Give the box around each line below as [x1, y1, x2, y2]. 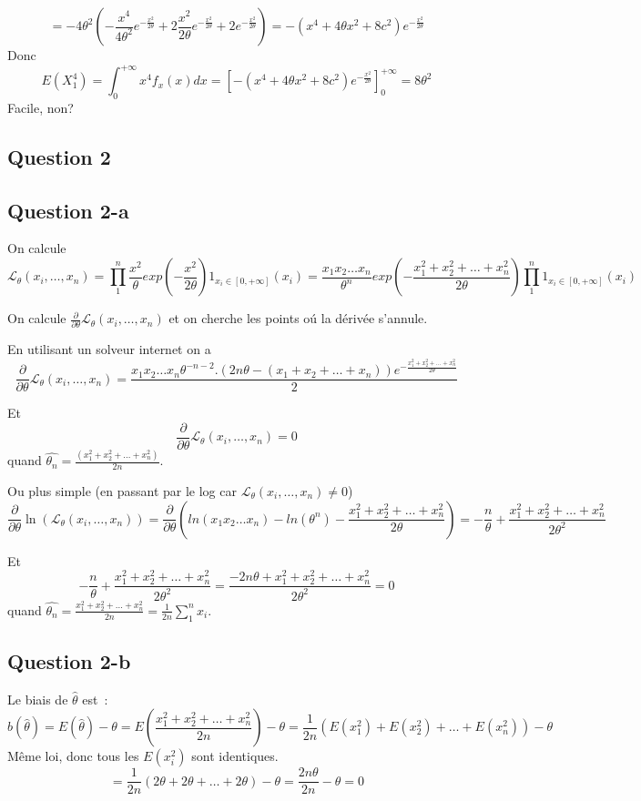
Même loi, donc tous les [7, 746, 139, 766]
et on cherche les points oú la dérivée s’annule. [168, 309, 428, 328]
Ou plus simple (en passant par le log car [7, 482, 237, 501]
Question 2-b [7, 646, 131, 674]
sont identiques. [191, 746, 279, 766]
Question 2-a [7, 196, 129, 224]
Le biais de [7, 689, 68, 708]
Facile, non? [7, 97, 74, 117]
